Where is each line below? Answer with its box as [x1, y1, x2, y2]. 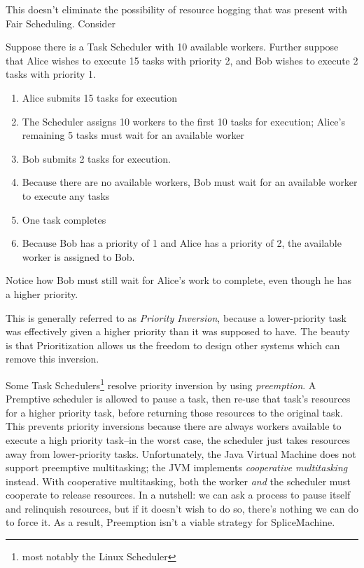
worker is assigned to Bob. [22, 249, 135, 264]
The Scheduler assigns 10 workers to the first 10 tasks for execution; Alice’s [22, 114, 345, 128]
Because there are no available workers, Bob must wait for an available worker [22, 175, 358, 189]
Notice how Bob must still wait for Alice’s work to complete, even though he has [6, 273, 352, 288]
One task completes [22, 212, 106, 226]
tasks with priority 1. [6, 67, 96, 81]
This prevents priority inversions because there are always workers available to [6, 419, 342, 433]
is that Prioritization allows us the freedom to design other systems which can [6, 337, 340, 352]
